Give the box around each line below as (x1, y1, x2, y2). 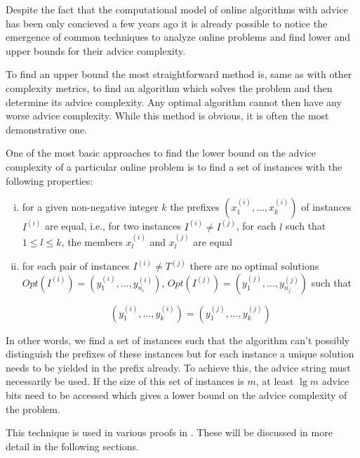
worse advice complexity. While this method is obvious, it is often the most (6, 108, 329, 123)
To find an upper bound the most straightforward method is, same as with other (6, 67, 352, 81)
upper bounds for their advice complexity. (6, 43, 186, 58)
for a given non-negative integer (22, 199, 159, 214)
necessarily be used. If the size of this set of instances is (6, 374, 244, 388)
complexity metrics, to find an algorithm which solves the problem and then (6, 80, 333, 95)
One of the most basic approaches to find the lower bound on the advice (6, 145, 316, 160)
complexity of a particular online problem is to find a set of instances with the (6, 159, 342, 174)
